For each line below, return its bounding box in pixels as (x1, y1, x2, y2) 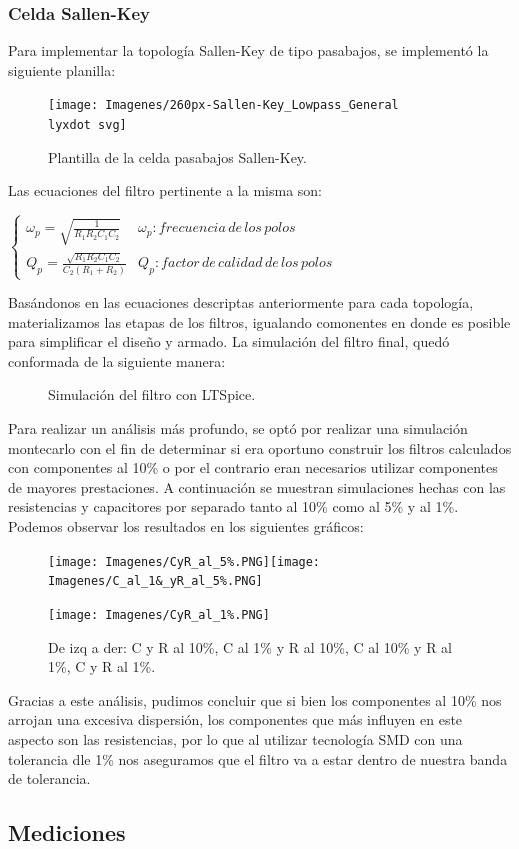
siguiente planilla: (8, 59, 116, 80)
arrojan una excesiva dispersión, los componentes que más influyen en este (8, 709, 463, 730)
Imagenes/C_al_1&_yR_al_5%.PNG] (48, 574, 263, 589)
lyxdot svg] (48, 118, 127, 133)
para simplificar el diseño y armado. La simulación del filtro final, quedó (8, 331, 450, 352)
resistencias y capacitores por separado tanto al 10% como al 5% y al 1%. (8, 496, 459, 517)
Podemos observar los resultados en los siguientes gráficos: (8, 515, 364, 536)
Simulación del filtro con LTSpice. (48, 384, 256, 405)
